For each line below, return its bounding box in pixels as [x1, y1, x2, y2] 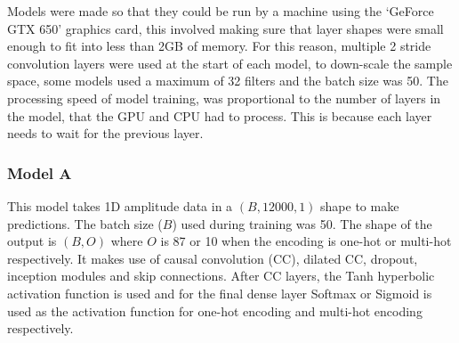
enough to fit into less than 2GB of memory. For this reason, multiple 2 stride [7, 37, 431, 55]
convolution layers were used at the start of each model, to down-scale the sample [7, 53, 453, 72]
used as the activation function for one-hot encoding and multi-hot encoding [7, 301, 423, 320]
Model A [7, 161, 72, 184]
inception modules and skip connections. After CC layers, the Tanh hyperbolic [7, 266, 435, 285]
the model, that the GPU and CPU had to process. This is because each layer [7, 106, 432, 125]
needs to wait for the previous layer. [7, 124, 204, 143]
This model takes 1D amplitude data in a [7, 196, 233, 215]
